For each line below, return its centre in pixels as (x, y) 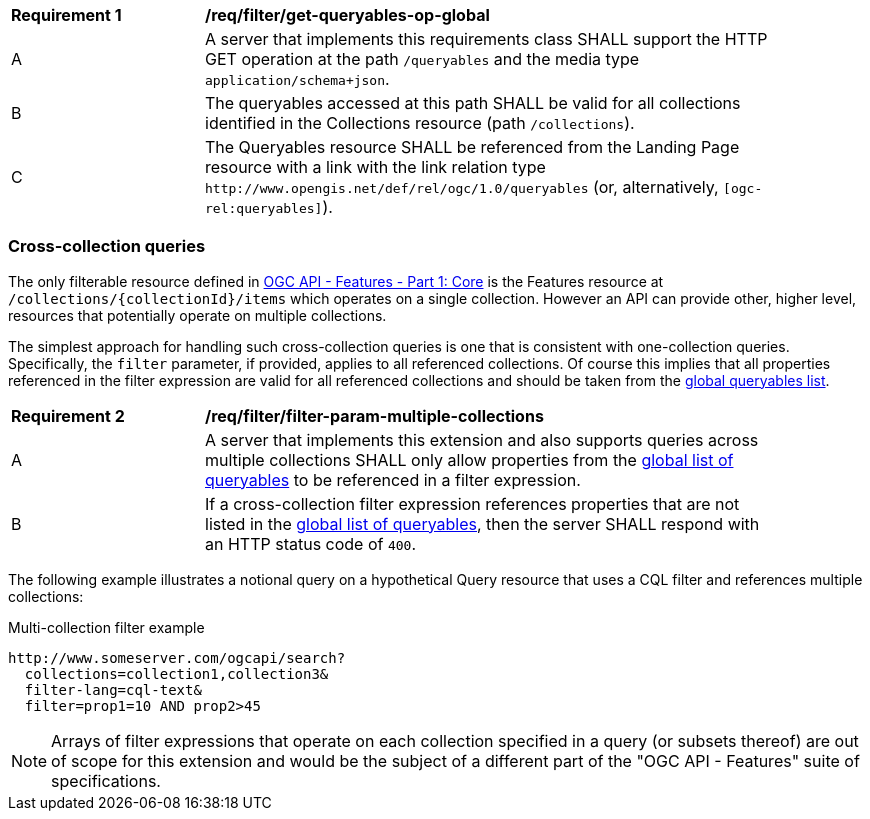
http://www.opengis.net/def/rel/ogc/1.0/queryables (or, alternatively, (462, 187)
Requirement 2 (68, 415)
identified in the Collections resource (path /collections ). (420, 123)
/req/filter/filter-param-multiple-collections (374, 415)
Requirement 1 (66, 15)
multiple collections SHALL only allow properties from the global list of (469, 459)
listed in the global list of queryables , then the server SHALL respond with (482, 523)
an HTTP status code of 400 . (311, 543)
